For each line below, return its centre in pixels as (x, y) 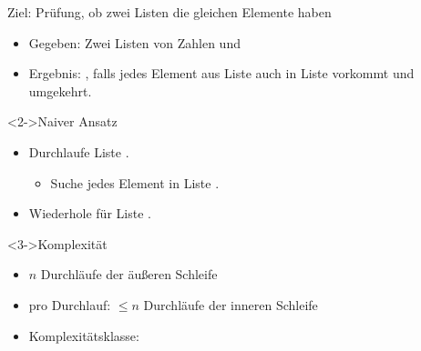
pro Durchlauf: (70, 304)
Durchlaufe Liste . (79, 151)
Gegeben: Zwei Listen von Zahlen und (134, 42)
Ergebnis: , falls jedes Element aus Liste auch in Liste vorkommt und (221, 73)
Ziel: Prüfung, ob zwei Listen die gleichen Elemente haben (169, 12)
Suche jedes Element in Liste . (135, 182)
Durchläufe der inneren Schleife (231, 304)
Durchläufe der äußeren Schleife (129, 274)
